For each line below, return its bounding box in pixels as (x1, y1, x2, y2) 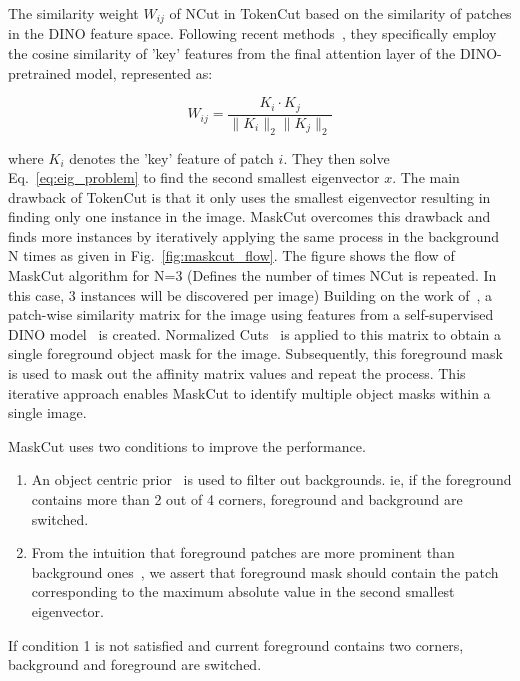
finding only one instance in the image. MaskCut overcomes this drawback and (8, 206, 491, 227)
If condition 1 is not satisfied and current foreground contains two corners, (8, 634, 464, 655)
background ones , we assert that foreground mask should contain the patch (31, 561, 499, 582)
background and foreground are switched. (8, 654, 262, 675)
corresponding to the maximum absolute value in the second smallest (31, 581, 455, 602)
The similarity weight (8, 3, 139, 23)
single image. (8, 402, 87, 423)
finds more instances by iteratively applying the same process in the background (8, 225, 500, 246)
